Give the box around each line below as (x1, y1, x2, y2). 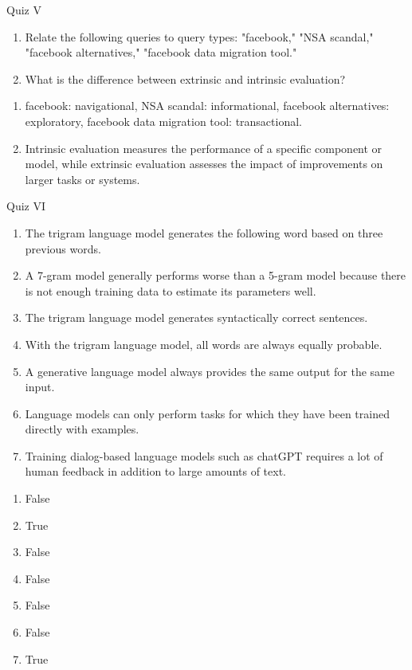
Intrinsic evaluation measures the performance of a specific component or (25, 139, 383, 156)
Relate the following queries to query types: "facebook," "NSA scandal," (25, 28, 374, 45)
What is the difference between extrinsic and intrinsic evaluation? (25, 70, 346, 87)
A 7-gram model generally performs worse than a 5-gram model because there (25, 267, 406, 284)
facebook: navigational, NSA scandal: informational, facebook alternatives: (25, 97, 390, 114)
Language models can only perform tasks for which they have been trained (25, 405, 390, 421)
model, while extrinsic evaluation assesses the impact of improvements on (25, 155, 383, 172)
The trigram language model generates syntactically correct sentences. (25, 309, 368, 326)
